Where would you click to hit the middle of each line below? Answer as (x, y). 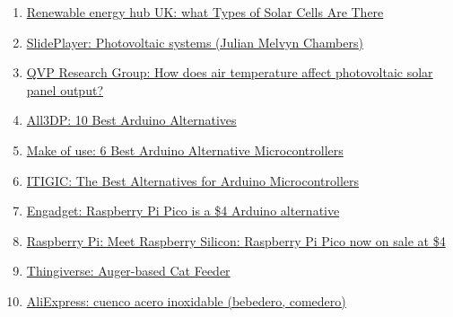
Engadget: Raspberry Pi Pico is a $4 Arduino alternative (183, 211)
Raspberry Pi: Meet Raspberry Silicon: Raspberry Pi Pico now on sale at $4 (236, 240)
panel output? (65, 89)
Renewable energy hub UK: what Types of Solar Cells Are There (205, 12)
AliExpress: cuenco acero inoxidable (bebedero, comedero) (186, 300)
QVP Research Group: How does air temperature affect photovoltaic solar (230, 72)
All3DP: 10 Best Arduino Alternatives (131, 120)
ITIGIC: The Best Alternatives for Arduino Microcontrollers (192, 180)
